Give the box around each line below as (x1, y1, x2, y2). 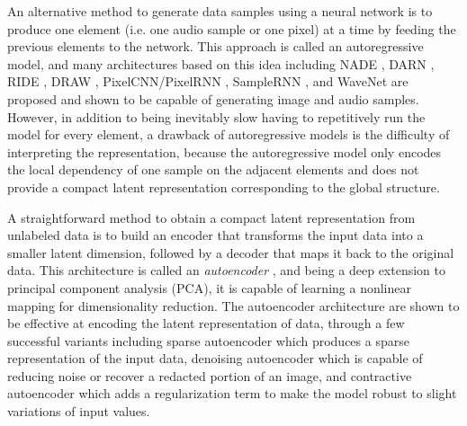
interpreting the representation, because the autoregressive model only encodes (7, 142, 442, 161)
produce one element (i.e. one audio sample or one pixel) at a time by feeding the (7, 19, 456, 38)
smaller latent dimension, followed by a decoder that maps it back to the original (7, 243, 454, 262)
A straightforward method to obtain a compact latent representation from (7, 208, 416, 226)
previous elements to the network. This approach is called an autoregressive (7, 37, 424, 56)
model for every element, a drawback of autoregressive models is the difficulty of (7, 125, 450, 144)
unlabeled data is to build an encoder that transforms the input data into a (7, 226, 424, 244)
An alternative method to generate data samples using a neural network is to (7, 2, 433, 20)
